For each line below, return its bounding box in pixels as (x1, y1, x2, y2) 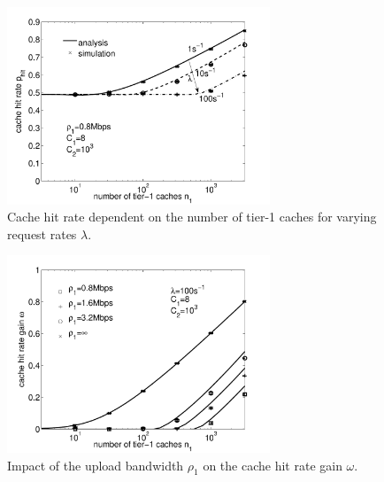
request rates (7, 224, 77, 243)
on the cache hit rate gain (203, 455, 342, 474)
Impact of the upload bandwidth (7, 455, 184, 474)
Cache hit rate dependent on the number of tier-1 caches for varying (7, 207, 377, 226)
